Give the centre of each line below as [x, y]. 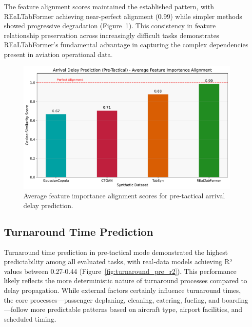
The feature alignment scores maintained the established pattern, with [109, 6]
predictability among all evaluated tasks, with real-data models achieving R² [118, 261]
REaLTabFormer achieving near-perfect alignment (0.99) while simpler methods [123, 16]
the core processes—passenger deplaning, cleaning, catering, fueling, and [112, 299]
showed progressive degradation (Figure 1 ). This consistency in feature [110, 26]
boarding [235, 299]
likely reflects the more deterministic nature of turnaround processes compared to [126, 280]
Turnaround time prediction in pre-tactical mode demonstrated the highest [116, 252]
